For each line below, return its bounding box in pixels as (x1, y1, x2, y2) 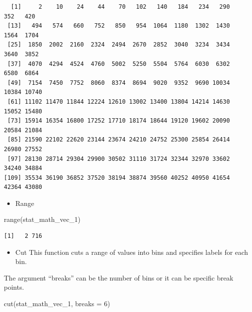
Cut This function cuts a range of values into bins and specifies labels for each (15, 247, 248, 257)
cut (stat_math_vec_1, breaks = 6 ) (4, 298, 110, 309)
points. (4, 282, 24, 292)
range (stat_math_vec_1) (4, 214, 81, 224)
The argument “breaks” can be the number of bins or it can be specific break (4, 272, 234, 282)
